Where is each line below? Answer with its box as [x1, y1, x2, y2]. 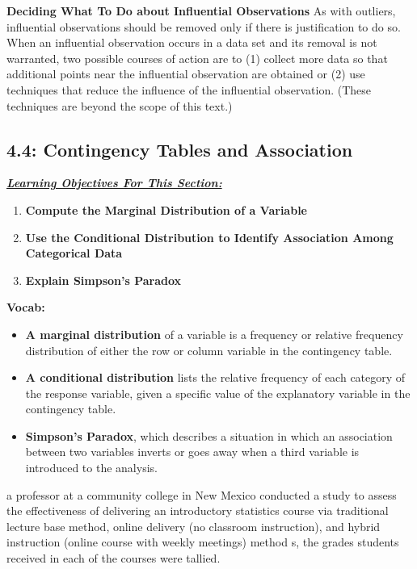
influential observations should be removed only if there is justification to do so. [6, 18, 401, 35]
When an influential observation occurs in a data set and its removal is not [6, 34, 377, 51]
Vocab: [6, 299, 45, 316]
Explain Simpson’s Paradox [25, 271, 182, 288]
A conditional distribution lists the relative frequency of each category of [25, 369, 406, 386]
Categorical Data [25, 245, 123, 261]
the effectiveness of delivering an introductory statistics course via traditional [6, 502, 389, 519]
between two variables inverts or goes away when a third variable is [25, 443, 360, 460]
